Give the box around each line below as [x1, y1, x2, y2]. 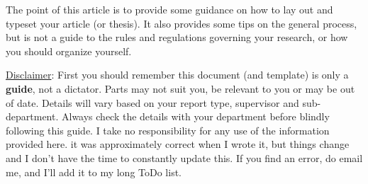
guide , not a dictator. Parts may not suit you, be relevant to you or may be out [6, 81, 355, 96]
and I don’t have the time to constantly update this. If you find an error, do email [6, 150, 363, 165]
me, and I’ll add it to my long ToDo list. [6, 164, 182, 179]
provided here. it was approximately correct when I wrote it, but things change [6, 137, 350, 151]
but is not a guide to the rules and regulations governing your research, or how [6, 30, 348, 45]
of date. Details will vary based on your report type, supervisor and [6, 95, 299, 110]
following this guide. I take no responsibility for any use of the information [6, 122, 330, 137]
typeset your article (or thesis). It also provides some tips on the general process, [6, 16, 357, 30]
